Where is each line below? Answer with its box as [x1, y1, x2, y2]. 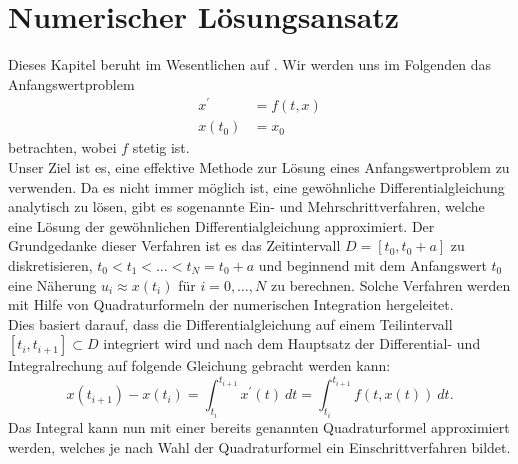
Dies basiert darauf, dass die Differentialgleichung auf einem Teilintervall [8, 313, 453, 334]
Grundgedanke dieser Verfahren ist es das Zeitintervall [8, 235, 341, 256]
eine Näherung [8, 274, 97, 295]
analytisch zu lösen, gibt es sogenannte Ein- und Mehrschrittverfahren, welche [8, 196, 485, 217]
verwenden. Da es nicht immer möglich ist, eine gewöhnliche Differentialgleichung [8, 176, 505, 197]
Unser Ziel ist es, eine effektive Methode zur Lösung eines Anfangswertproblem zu [8, 157, 510, 178]
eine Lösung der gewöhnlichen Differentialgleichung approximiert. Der [8, 215, 435, 236]
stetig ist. [132, 137, 190, 158]
